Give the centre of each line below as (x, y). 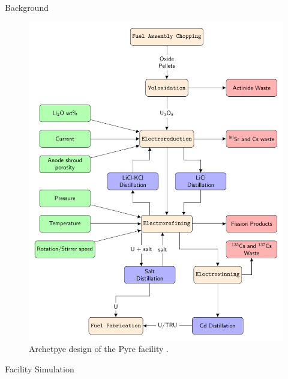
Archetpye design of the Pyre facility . (99, 349)
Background (27, 7)
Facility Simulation (40, 368)
